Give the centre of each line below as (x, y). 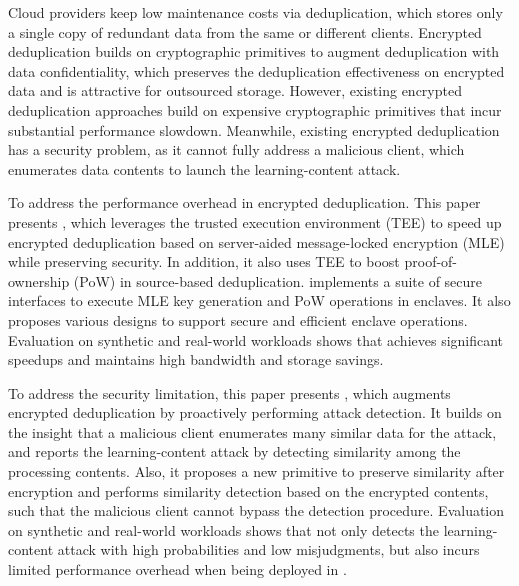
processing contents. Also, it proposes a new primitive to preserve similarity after (256, 471)
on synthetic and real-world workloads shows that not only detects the (223, 529)
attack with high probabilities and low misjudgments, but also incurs (268, 549)
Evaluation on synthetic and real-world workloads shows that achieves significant (256, 339)
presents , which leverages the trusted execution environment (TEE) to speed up (255, 221)
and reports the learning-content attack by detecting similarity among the (234, 451)
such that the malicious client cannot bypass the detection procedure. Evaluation (256, 510)
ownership (39, 280)
